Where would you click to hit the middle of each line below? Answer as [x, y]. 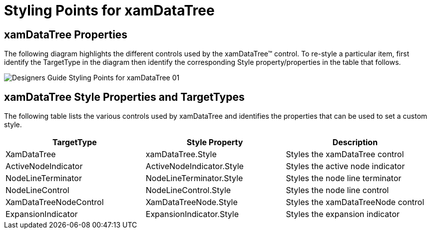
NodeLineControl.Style [188, 190]
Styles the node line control [337, 190]
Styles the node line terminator [344, 178]
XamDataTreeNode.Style [192, 202]
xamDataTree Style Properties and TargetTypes [124, 97]
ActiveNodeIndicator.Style [195, 166]
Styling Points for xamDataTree [109, 10]
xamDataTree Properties [66, 34]
